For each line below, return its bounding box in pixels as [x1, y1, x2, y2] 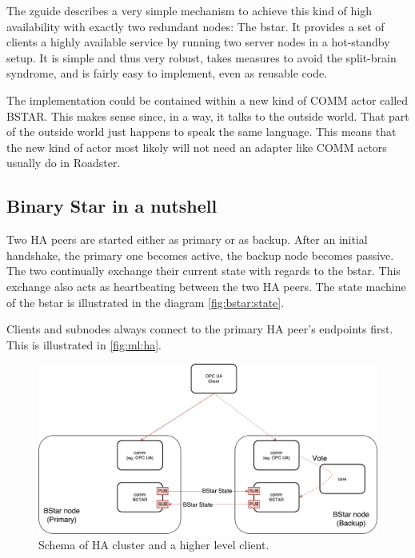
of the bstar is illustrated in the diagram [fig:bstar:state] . [6, 293, 285, 310]
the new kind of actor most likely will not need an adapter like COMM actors [6, 138, 387, 155]
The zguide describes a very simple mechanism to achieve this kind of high [6, 2, 372, 18]
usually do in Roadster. [6, 154, 121, 171]
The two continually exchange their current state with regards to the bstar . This [6, 262, 401, 279]
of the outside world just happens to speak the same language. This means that [6, 123, 397, 140]
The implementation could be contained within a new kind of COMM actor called [6, 91, 409, 108]
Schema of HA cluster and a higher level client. [38, 536, 269, 553]
